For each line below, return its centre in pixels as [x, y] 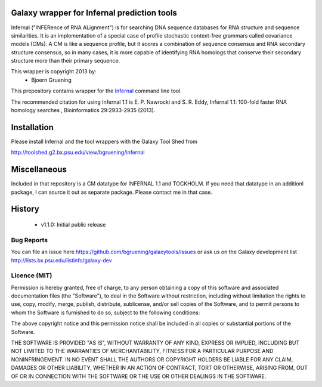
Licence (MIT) [32, 275]
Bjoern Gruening [51, 80]
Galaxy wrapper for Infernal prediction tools [94, 13]
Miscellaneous [39, 170]
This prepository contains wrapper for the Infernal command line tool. [96, 91]
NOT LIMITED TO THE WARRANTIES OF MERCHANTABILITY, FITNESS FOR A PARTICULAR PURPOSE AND [142, 351]
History [25, 209]
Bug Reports [29, 240]
